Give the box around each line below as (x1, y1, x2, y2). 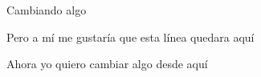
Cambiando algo (6, 2, 87, 18)
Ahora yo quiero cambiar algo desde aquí (6, 55, 208, 72)
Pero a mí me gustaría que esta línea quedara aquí (6, 28, 255, 45)
